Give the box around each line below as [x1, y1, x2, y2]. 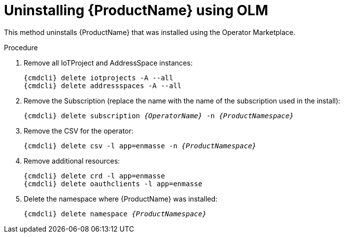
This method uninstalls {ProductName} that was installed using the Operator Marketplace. [4, 28, 296, 36]
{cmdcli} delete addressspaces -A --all [24, 81, 182, 90]
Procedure [4, 43, 38, 52]
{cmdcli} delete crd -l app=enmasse [24, 171, 165, 180]
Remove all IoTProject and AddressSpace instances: [24, 58, 193, 67]
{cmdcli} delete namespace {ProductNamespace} [24, 209, 206, 218]
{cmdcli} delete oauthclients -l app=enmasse [24, 179, 203, 188]
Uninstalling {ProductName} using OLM [4, 2, 269, 19]
